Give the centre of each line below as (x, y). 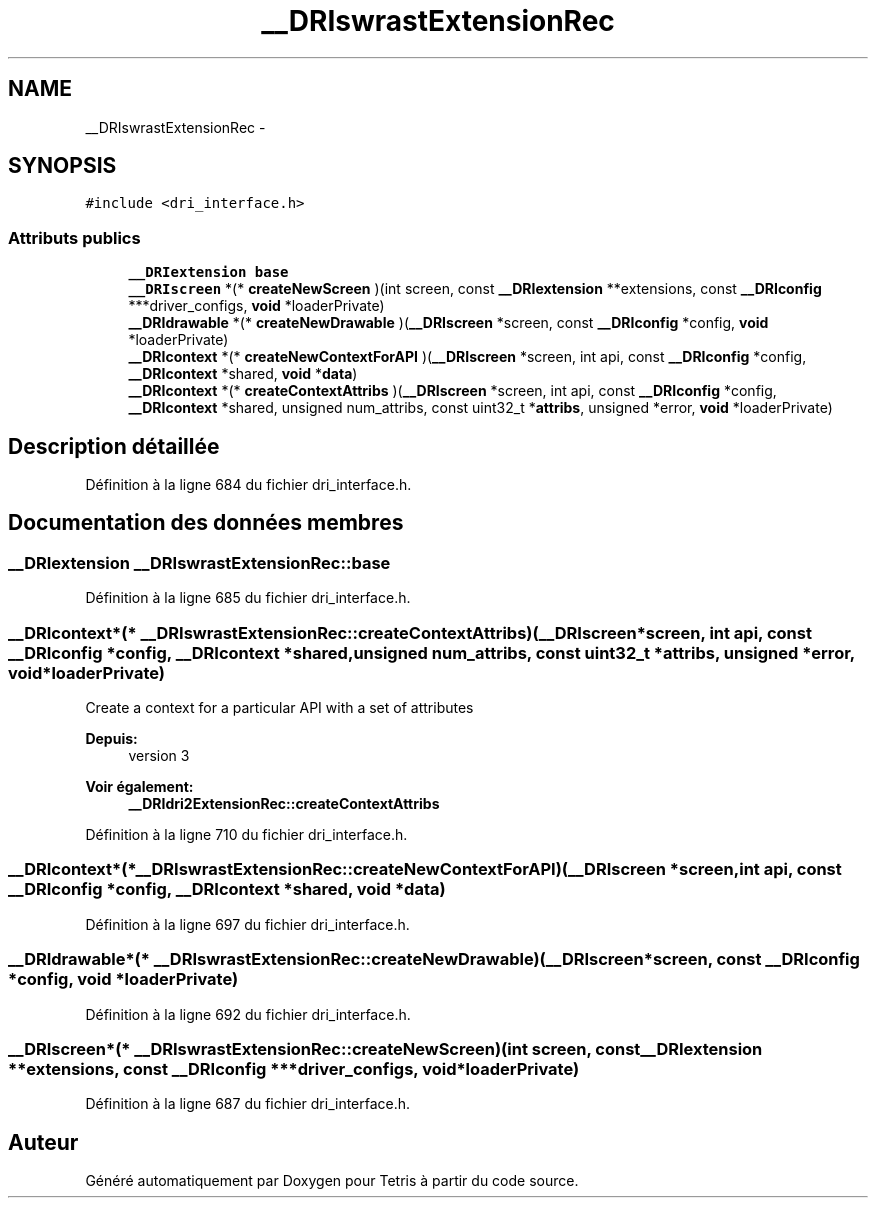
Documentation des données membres (206, 523)
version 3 (159, 755)
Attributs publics (74, 237)
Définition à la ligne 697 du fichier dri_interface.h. (247, 924)
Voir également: (139, 786)
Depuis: (111, 738)
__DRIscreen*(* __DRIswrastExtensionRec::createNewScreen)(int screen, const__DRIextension (385, 1048)
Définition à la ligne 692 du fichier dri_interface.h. (248, 1014)
